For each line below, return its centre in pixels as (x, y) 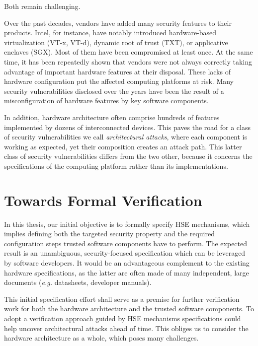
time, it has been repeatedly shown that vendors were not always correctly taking (128, 61)
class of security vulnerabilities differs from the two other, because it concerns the (128, 156)
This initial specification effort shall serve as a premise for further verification (122, 299)
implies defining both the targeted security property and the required (109, 234)
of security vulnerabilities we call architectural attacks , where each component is (126, 137)
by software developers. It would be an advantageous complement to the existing (127, 263)
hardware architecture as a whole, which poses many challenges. (101, 338)
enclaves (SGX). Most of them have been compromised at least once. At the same (129, 52)
